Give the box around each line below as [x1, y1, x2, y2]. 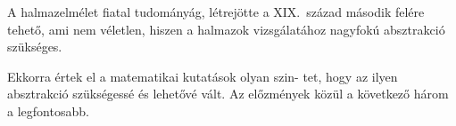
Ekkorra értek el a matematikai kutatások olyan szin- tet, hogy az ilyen [7, 67, 398, 85]
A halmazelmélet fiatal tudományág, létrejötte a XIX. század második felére [7, 3, 425, 20]
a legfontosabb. [7, 101, 89, 120]
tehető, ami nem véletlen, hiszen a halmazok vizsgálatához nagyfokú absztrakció [7, 20, 445, 38]
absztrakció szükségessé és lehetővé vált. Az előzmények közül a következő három [7, 84, 449, 103]
